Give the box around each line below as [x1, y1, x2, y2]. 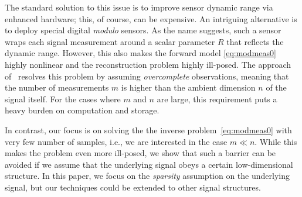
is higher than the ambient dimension [121, 81, 256, 94]
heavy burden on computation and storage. [5, 104, 160, 116]
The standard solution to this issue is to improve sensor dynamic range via [5, 1, 273, 13]
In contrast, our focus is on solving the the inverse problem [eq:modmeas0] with [5, 123, 292, 136]
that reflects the [226, 35, 284, 47]
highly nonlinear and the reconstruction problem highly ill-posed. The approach [5, 58, 291, 70]
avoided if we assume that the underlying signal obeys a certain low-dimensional [5, 158, 293, 170]
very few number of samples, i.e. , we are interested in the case [5, 135, 228, 147]
